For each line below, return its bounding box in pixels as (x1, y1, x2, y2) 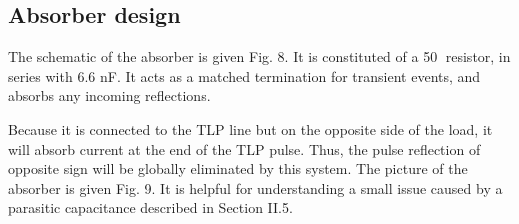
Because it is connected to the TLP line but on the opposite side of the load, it (8, 118, 493, 139)
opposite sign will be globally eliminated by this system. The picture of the (8, 158, 468, 179)
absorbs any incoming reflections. (8, 85, 211, 106)
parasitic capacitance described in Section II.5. (8, 197, 293, 218)
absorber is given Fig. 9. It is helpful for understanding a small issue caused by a (8, 177, 503, 198)
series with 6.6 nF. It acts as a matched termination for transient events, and (8, 65, 481, 86)
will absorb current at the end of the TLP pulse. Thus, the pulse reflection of (8, 138, 481, 159)
